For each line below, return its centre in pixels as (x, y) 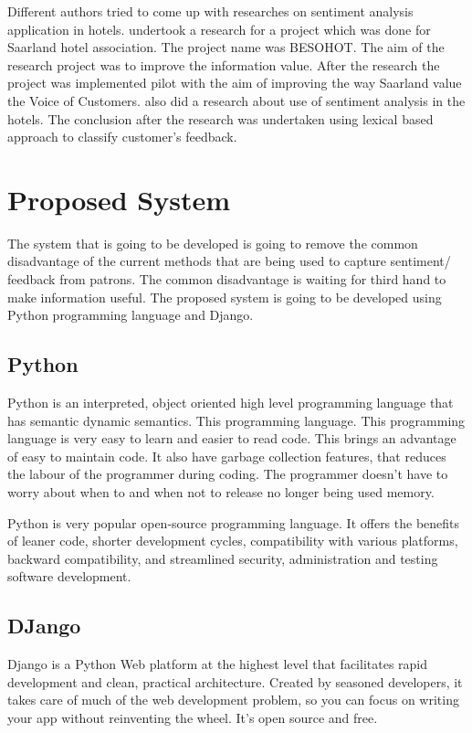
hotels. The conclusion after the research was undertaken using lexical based (220, 118)
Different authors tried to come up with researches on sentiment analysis (210, 11)
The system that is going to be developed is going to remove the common (213, 243)
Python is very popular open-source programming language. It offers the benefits (234, 522)
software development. (69, 576)
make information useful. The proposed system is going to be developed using (225, 297)
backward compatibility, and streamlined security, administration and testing (223, 558)
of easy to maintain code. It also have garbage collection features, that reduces (227, 456)
